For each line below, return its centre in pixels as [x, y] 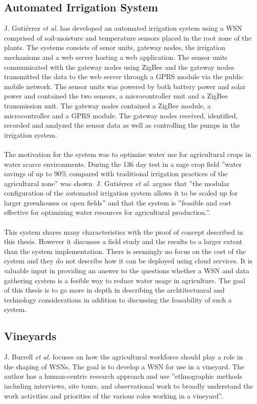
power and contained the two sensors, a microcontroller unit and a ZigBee [116, 96]
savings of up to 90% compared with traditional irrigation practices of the [116, 174]
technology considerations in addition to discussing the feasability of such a [118, 299]
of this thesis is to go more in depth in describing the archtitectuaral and [114, 290]
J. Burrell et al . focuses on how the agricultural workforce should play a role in [124, 357]
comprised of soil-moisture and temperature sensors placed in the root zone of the [128, 37]
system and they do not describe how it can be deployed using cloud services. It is [128, 261]
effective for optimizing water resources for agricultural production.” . [107, 212]
